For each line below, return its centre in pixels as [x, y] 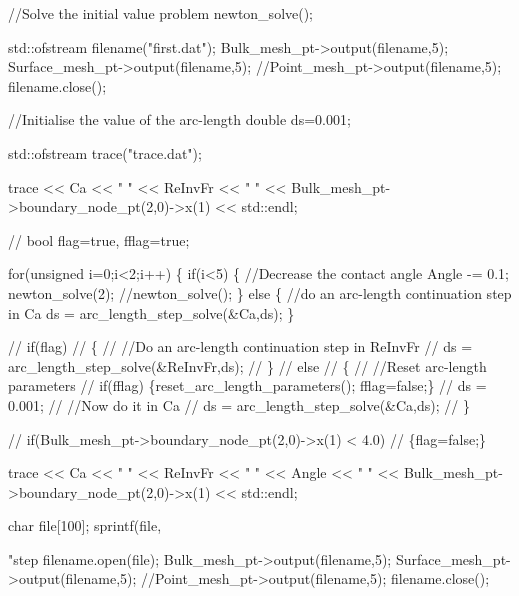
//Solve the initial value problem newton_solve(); [161, 13]
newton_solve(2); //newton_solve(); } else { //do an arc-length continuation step [260, 292]
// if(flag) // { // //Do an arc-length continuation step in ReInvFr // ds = [240, 346]
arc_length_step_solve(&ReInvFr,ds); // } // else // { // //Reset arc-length [247, 365]
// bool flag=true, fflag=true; [99, 239]
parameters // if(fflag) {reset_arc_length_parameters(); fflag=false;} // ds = [247, 385]
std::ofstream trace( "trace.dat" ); [105, 152]
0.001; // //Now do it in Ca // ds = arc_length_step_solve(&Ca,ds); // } [239, 404]
